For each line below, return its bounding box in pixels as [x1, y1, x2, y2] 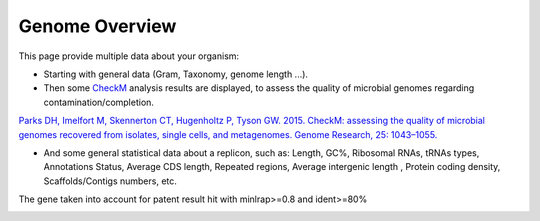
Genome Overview [18, 15, 177, 37]
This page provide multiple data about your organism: [18, 50, 240, 62]
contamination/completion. [43, 96, 155, 108]
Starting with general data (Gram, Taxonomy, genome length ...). [43, 68, 309, 80]
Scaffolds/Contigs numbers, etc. [43, 175, 177, 187]
